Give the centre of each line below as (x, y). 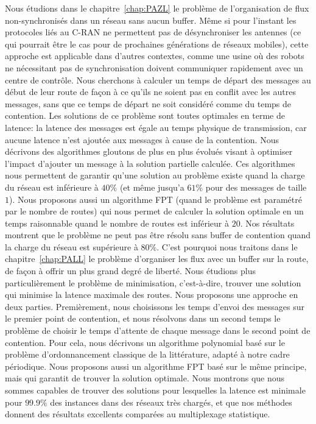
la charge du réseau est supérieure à (72, 246)
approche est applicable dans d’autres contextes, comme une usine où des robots (155, 56)
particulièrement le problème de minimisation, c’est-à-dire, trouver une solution (153, 282)
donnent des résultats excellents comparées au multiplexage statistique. (138, 414)
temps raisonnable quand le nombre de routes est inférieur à (117, 223)
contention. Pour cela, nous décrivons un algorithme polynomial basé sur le (145, 342)
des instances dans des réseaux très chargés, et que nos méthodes (171, 402)
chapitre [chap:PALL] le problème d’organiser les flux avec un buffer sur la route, (157, 259)
